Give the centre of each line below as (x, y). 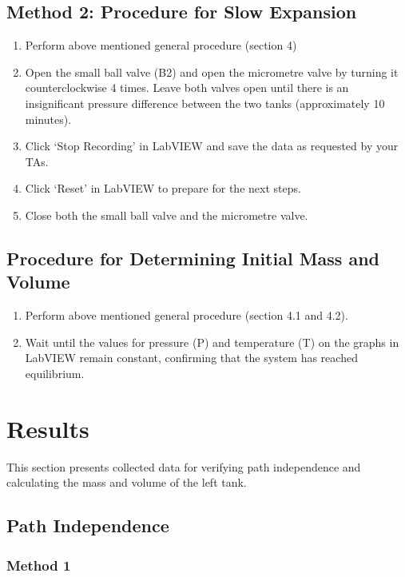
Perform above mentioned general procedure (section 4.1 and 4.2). (187, 315)
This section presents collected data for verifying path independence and (184, 466)
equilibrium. (55, 373)
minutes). (48, 119)
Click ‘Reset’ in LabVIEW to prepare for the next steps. (163, 188)
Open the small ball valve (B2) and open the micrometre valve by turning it (212, 72)
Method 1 (39, 565)
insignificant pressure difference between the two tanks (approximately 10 (205, 103)
